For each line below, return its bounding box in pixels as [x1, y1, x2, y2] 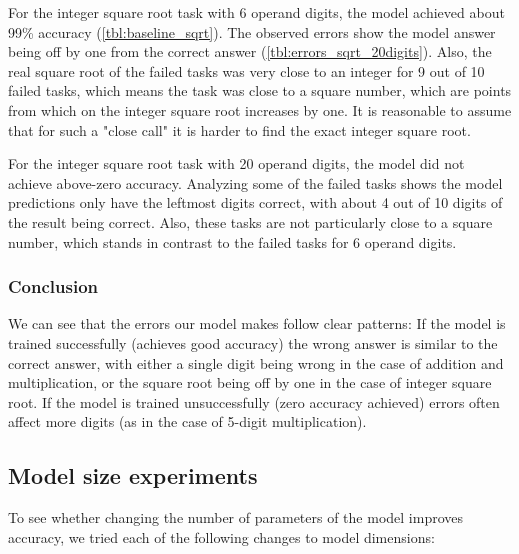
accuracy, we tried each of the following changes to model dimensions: [8, 526, 435, 547]
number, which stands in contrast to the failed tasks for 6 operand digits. [8, 231, 457, 252]
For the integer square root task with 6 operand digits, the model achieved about [8, 2, 505, 22]
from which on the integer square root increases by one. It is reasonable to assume [8, 99, 512, 120]
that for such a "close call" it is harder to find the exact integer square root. [8, 119, 471, 140]
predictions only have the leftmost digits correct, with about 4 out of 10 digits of [8, 192, 503, 213]
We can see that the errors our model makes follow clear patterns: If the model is [8, 313, 506, 334]
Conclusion [8, 274, 98, 299]
